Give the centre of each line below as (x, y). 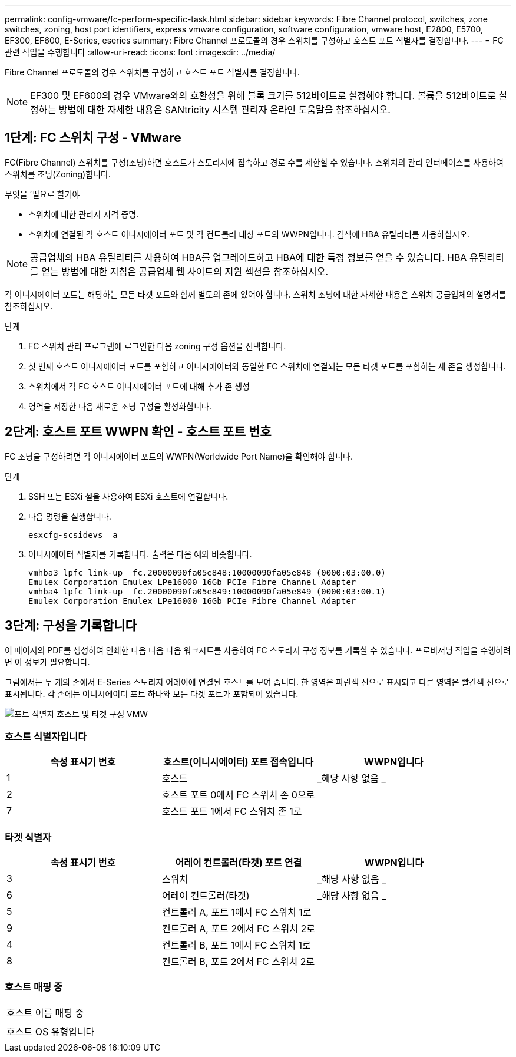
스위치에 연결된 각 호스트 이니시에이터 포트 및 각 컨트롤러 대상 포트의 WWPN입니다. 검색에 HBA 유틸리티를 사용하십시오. (249, 234)
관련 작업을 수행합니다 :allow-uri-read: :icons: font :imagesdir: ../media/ (140, 52)
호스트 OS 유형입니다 (51, 1031)
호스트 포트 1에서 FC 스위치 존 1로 (232, 812)
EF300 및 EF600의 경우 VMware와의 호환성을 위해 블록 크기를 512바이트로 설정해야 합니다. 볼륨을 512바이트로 (263, 95)
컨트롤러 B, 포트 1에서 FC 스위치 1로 (236, 945)
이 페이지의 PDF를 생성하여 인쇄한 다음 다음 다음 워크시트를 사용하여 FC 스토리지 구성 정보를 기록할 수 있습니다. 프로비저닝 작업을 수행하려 (258, 650)
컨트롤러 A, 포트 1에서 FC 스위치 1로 (236, 912)
